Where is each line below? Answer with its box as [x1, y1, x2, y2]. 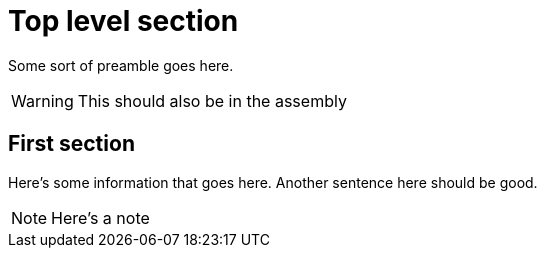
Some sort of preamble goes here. [8, 56, 234, 74]
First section [8, 131, 135, 157]
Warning [11, 90, 74, 111]
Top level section [8, 4, 239, 38]
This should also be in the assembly [77, 90, 347, 111]
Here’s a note [51, 207, 150, 228]
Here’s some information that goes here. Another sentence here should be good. [8, 173, 538, 191]
